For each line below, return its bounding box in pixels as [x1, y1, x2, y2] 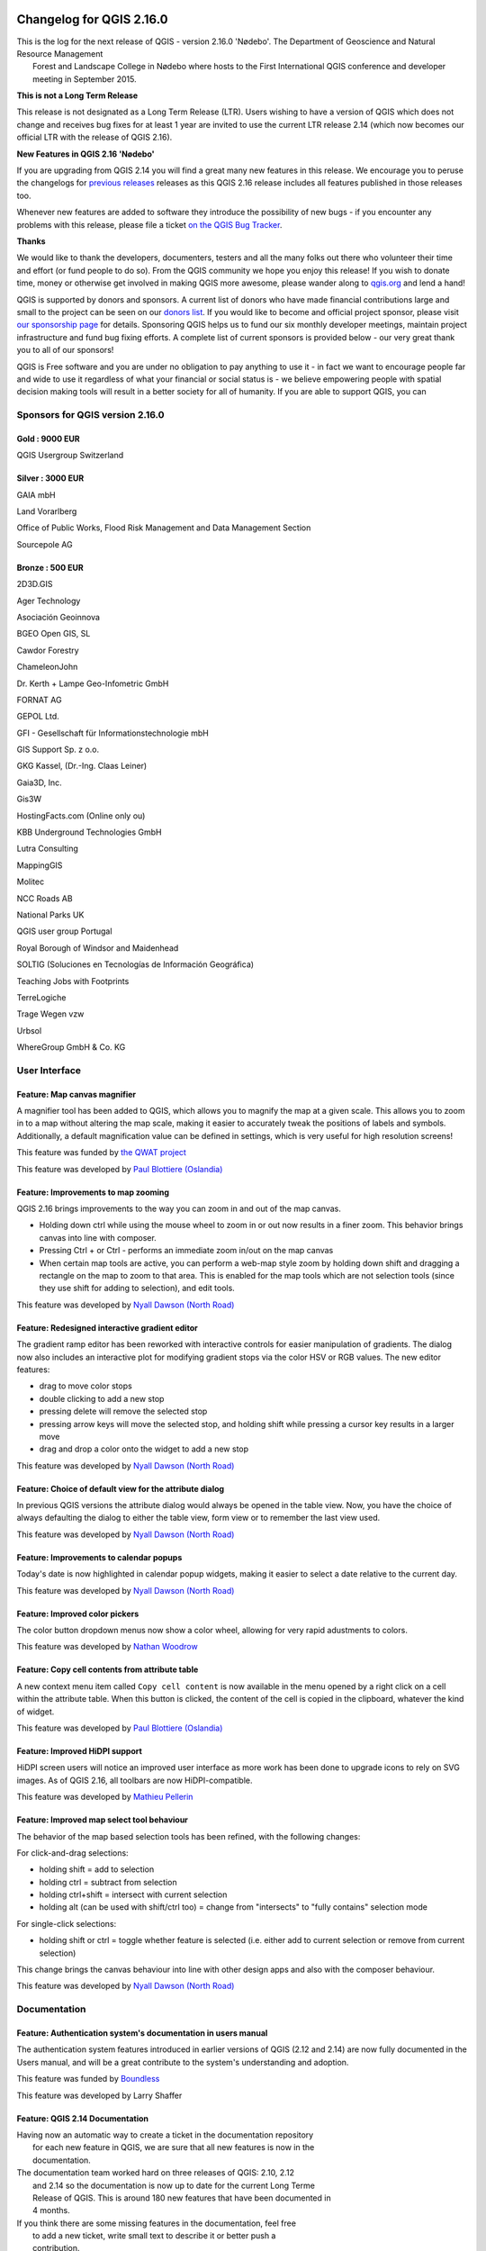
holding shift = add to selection [39, 1864, 155, 1875]
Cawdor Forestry [16, 645, 80, 655]
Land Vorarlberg [16, 506, 77, 517]
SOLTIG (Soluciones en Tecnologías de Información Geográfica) [16, 959, 255, 970]
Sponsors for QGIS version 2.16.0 [16, 409, 166, 421]
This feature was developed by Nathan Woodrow [16, 1641, 198, 1652]
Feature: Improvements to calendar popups [16, 1551, 183, 1562]
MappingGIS [16, 860, 63, 871]
